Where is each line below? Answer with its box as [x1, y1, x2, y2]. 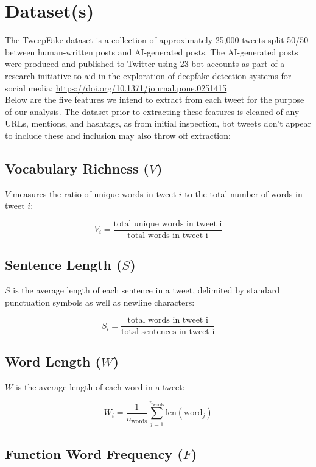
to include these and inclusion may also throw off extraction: [5, 128, 231, 141]
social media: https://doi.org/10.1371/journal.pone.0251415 [5, 81, 227, 94]
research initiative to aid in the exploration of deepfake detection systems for [5, 69, 292, 82]
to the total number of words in [184, 187, 303, 200]
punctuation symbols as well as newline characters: [5, 295, 195, 308]
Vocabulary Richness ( [5, 158, 149, 177]
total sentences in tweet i [121, 328, 215, 337]
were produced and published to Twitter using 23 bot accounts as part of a [5, 57, 285, 70]
